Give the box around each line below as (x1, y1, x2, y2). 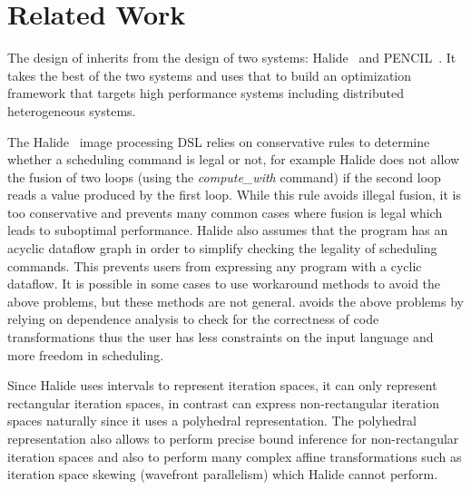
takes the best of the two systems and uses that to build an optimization (7, 65, 412, 84)
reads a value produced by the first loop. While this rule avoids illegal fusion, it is (7, 185, 461, 204)
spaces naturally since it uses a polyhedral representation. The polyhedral (7, 411, 417, 430)
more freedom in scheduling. (7, 345, 164, 364)
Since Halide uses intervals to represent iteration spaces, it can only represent (7, 376, 437, 395)
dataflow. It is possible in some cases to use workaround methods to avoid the (7, 274, 441, 293)
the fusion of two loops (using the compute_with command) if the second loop (7, 167, 441, 186)
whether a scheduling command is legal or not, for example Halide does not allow (7, 150, 460, 169)
